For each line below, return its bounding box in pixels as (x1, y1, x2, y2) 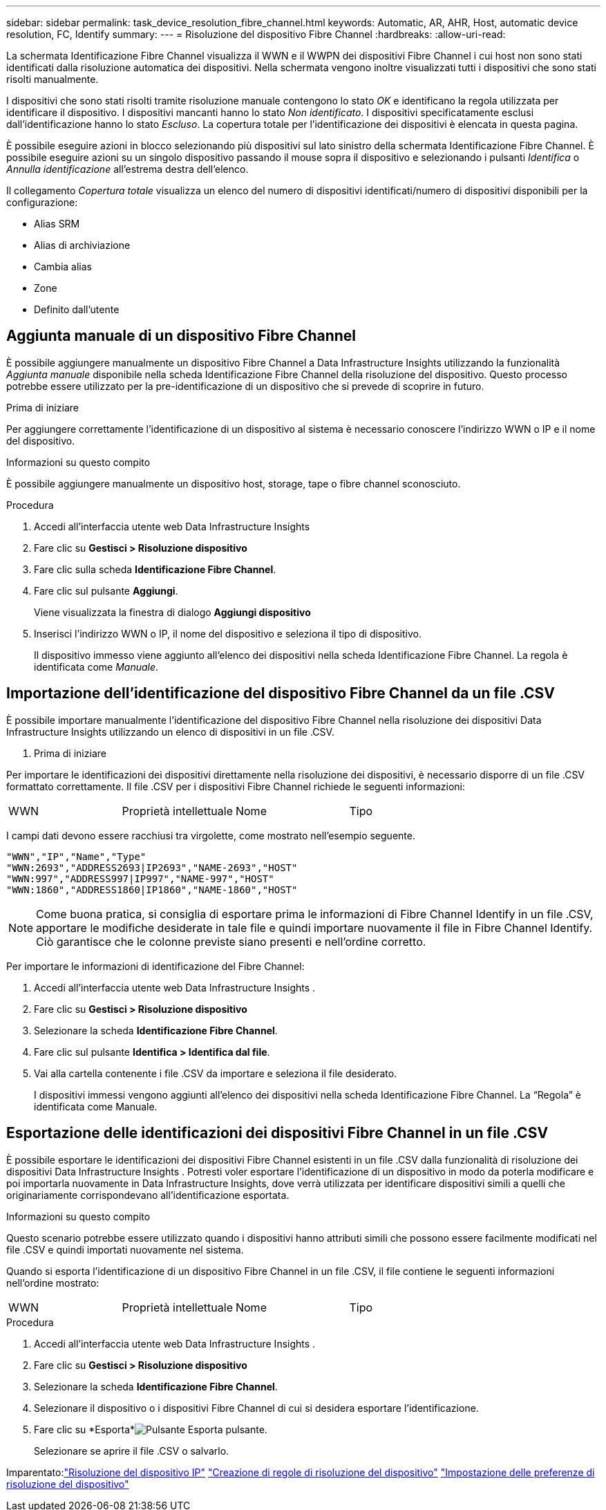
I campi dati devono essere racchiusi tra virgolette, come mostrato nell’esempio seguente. (6, 829, 415, 841)
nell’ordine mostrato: (6, 1276, 100, 1289)
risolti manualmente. (6, 73, 99, 85)
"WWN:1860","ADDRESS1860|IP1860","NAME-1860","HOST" (6, 884, 298, 895)
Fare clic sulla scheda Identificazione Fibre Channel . (34, 563, 276, 575)
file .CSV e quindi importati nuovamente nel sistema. (6, 1243, 244, 1256)
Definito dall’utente (34, 304, 120, 315)
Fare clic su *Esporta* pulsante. (34, 1423, 267, 1435)
